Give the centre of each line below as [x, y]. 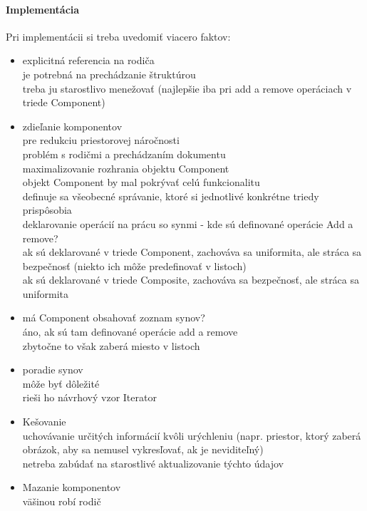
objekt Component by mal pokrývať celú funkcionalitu [141, 182]
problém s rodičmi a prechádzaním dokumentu [124, 154]
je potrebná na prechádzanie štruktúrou [109, 74]
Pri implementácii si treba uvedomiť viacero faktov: [118, 36]
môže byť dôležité [61, 383]
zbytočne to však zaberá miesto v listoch [111, 345]
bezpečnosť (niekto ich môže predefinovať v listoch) [134, 265]
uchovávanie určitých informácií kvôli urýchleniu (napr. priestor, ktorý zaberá [192, 435]
